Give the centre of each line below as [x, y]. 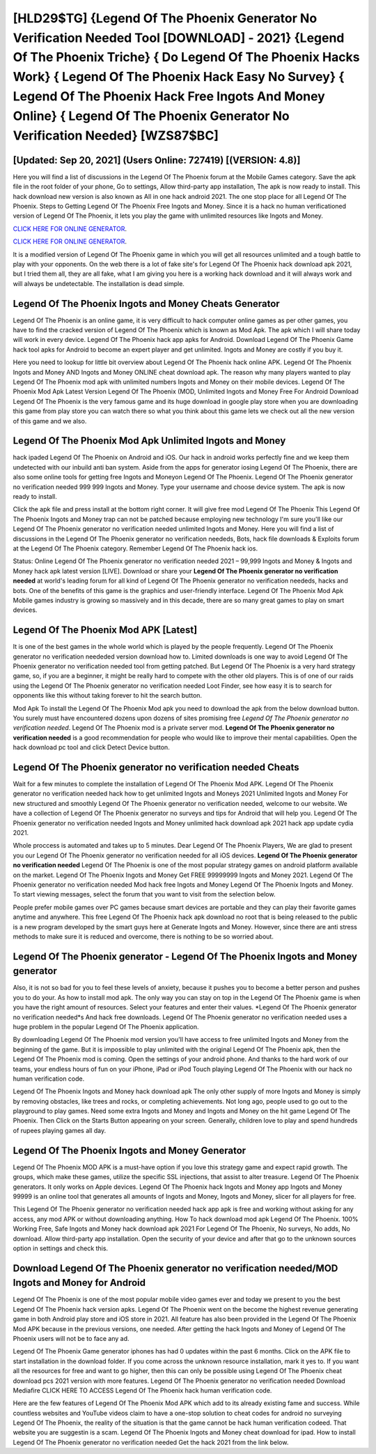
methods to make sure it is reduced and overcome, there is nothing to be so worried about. [143, 936]
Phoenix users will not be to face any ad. [71, 1338]
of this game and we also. [50, 421]
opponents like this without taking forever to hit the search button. [107, 696]
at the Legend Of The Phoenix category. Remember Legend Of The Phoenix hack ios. [135, 548]
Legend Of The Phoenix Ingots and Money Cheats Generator [146, 303]
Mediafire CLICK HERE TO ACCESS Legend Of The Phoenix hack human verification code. [142, 1390]
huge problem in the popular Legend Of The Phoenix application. [106, 1026]
